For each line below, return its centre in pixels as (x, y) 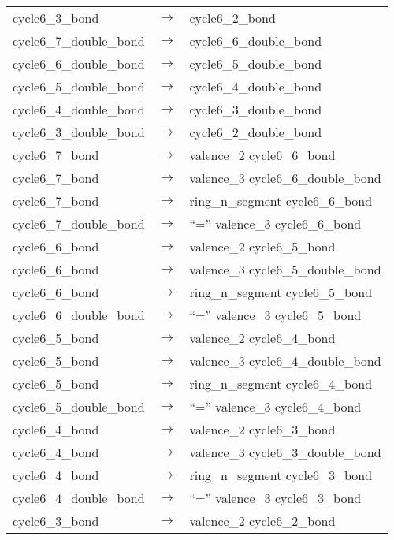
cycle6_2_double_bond (256, 132)
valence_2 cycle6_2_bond (262, 521)
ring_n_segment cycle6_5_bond (281, 292)
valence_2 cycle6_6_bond (262, 155)
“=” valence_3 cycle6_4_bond (275, 406)
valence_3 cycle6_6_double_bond (285, 178)
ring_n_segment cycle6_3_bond (281, 475)
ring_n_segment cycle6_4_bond (281, 384)
